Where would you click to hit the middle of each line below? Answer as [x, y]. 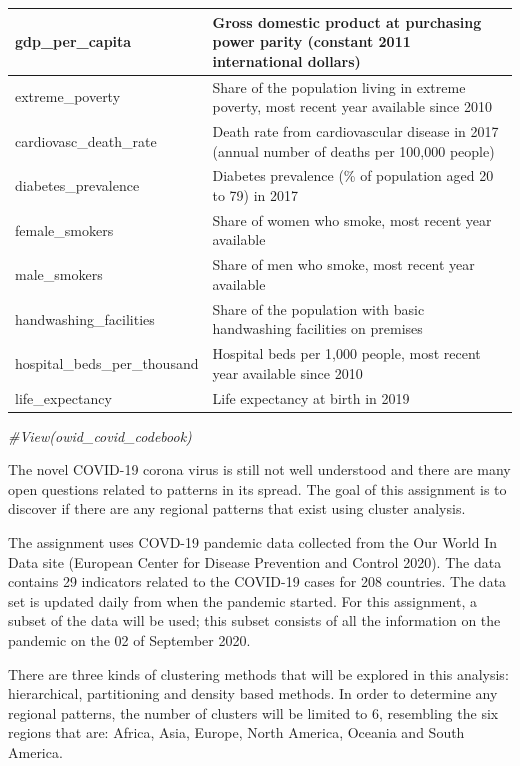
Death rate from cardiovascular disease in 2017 [355, 130]
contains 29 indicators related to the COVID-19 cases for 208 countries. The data [257, 581]
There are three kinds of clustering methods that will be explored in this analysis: [258, 673]
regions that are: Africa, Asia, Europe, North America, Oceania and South [236, 732]
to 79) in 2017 [255, 195]
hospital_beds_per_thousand [107, 362]
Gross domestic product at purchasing [347, 21]
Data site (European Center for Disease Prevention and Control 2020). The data [255, 561]
